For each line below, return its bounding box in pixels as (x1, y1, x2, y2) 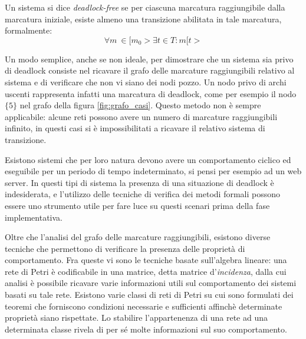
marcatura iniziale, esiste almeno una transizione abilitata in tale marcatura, (5, 12, 282, 25)
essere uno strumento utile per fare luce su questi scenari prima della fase (5, 199, 270, 211)
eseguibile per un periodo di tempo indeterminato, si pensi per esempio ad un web (5, 165, 302, 177)
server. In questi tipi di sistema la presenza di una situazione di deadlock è (5, 176, 274, 188)
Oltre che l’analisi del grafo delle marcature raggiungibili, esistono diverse (5, 231, 271, 243)
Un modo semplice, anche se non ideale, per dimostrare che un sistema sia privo (5, 52, 294, 65)
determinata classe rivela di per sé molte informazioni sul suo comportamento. (5, 323, 287, 335)
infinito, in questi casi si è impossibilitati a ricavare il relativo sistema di (5, 122, 265, 134)
